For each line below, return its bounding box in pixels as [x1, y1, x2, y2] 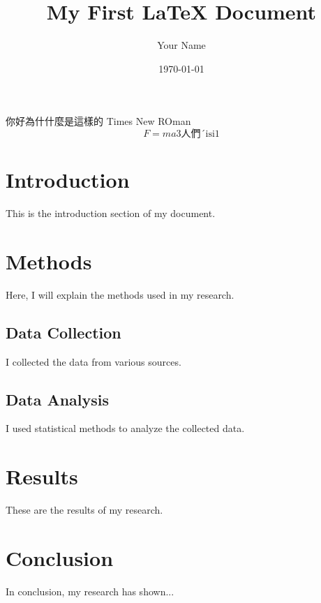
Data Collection [6, 321, 121, 343]
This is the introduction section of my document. [6, 206, 216, 221]
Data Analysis [6, 388, 110, 410]
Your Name [157, 38, 206, 52]
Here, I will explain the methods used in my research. [6, 287, 234, 301]
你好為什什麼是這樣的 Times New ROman [6, 114, 191, 128]
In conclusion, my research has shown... [6, 583, 174, 598]
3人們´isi [176, 128, 215, 139]
